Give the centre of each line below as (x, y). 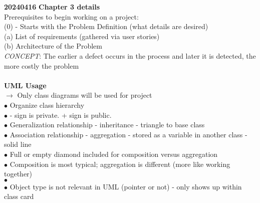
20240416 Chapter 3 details (52, 7)
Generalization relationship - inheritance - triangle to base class (107, 125)
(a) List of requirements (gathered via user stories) (82, 36)
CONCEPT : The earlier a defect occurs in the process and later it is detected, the (130, 55)
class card (19, 196)
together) (18, 174)
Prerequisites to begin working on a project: (71, 16)
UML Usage (25, 85)
